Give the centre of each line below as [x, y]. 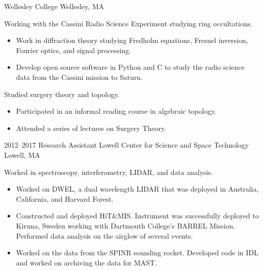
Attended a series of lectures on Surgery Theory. [91, 128]
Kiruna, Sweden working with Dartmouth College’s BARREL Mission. [125, 225]
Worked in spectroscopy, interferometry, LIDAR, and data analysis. [109, 172]
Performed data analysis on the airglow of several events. [104, 235]
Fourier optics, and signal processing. [73, 50]
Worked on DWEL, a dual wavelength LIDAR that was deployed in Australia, [137, 189]
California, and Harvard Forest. [65, 198]
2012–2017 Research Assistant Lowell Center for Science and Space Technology [126, 145]
